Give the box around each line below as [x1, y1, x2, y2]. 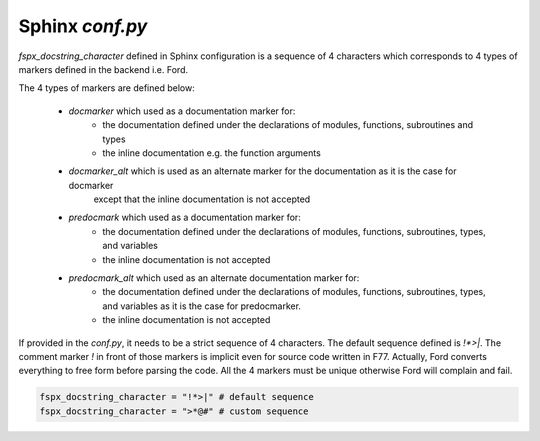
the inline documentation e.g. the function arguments [102, 146, 322, 159]
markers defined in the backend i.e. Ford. [18, 63, 189, 75]
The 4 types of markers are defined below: [18, 82, 195, 94]
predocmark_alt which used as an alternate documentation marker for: [68, 272, 360, 284]
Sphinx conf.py [18, 15, 148, 37]
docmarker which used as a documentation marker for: [68, 105, 296, 117]
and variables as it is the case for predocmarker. [102, 300, 302, 312]
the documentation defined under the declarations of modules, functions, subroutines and [102, 119, 474, 131]
